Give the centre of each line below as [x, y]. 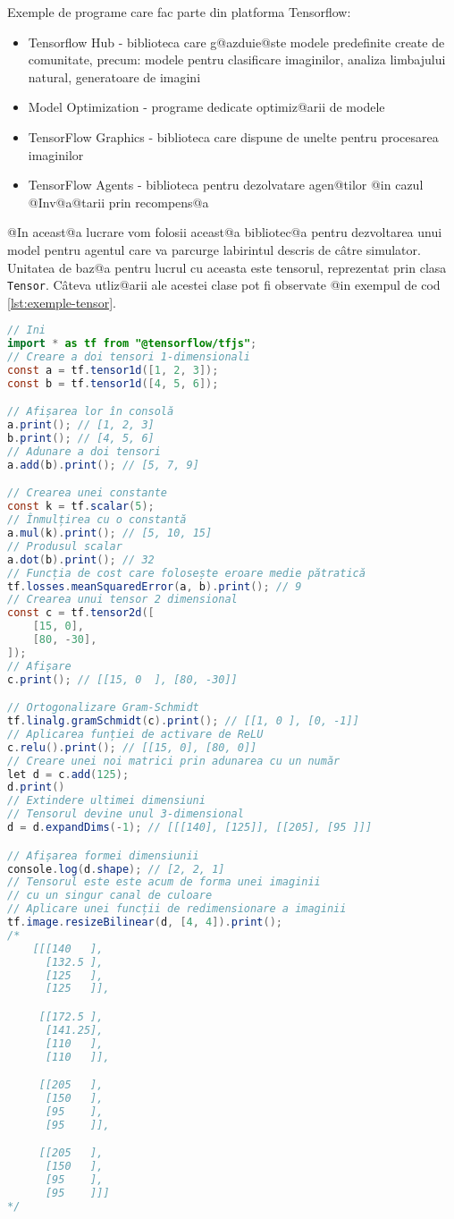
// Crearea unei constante [87, 493]
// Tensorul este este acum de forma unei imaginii [164, 882]
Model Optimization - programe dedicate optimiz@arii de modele [206, 107]
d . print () [36, 787]
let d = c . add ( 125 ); [68, 774]
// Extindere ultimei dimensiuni [106, 801]
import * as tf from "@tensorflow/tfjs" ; [132, 344]
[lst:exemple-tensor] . [62, 302]
